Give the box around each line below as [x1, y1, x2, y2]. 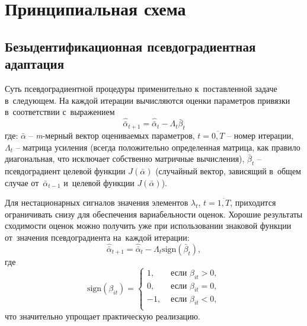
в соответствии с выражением [5, 106, 115, 118]
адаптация [5, 55, 65, 73]
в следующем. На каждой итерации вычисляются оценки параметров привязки [5, 94, 290, 106]
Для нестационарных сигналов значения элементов [5, 196, 188, 209]
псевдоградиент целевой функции [5, 164, 126, 177]
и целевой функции [63, 176, 135, 188]
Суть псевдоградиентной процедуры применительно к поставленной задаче [5, 82, 277, 94]
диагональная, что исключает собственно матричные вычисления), [5, 152, 245, 165]
